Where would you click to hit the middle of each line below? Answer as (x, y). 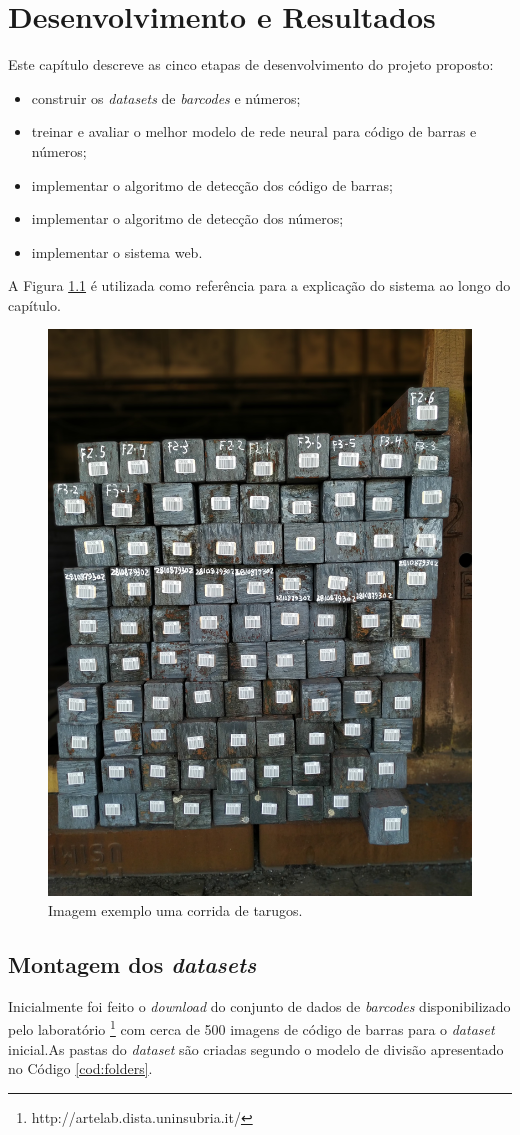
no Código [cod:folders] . (80, 1068)
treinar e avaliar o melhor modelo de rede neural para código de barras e (254, 131)
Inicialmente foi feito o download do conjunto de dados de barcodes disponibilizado (259, 1005)
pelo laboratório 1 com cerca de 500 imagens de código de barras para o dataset (251, 1027)
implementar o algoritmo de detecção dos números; (187, 218)
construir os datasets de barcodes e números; (166, 97)
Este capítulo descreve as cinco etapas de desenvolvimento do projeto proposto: (251, 64)
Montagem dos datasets (132, 963)
